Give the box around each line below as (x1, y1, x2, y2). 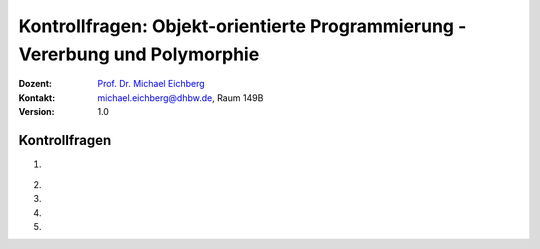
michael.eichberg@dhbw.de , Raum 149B (97, 91, 264, 104)
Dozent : (18, 78, 53, 90)
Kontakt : (18, 91, 56, 104)
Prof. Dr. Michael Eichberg (97, 78, 205, 90)
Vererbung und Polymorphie (18, 43, 260, 65)
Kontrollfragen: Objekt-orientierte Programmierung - (18, 15, 467, 37)
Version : (18, 106, 55, 118)
